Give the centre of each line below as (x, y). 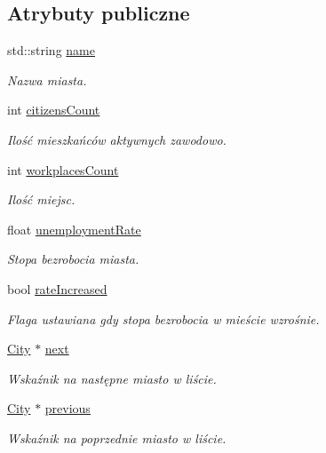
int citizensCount (54, 110)
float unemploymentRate (74, 229)
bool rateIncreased (57, 288)
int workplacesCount (63, 169)
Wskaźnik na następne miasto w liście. (112, 378)
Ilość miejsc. (41, 199)
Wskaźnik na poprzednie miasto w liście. (117, 437)
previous (68, 408)
